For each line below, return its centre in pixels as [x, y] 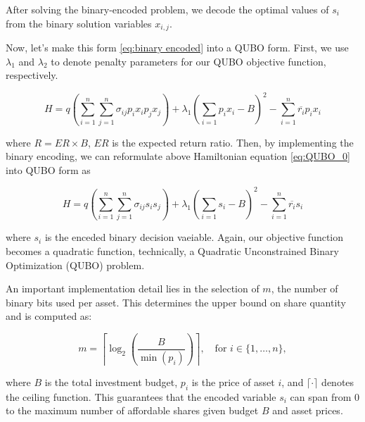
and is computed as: [49, 316]
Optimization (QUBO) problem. [75, 265]
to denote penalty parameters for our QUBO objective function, [188, 61]
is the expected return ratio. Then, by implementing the [233, 142]
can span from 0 [325, 396]
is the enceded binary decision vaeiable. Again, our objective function [194, 237]
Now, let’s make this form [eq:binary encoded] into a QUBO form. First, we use [177, 48]
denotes [338, 381]
